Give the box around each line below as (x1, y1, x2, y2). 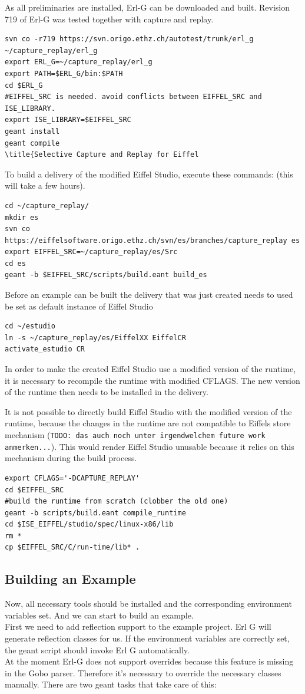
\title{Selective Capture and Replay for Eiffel (5, 150, 199, 159)
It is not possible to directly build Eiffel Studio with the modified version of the (5, 405, 292, 417)
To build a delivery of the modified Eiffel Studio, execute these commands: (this (5, 167, 293, 180)
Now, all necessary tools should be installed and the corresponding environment (5, 597, 292, 610)
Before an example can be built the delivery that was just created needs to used (5, 288, 293, 301)
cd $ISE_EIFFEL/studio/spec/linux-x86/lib (5, 520, 174, 529)
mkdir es (5, 213, 39, 222)
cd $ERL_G (5, 81, 43, 90)
